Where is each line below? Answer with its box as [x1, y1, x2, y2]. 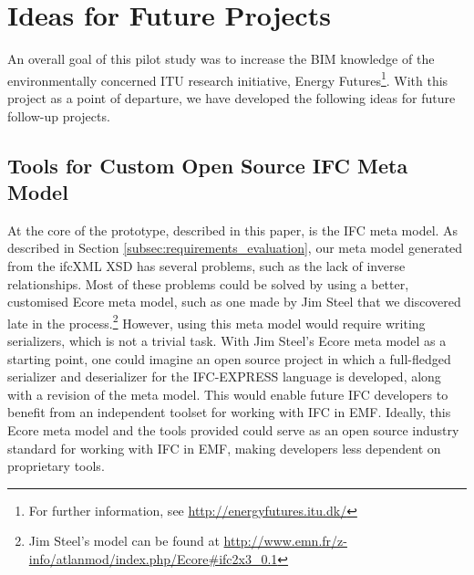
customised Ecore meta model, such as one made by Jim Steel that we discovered [7, 292, 461, 311]
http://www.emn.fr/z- [223, 531, 347, 550]
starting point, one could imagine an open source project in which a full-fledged [7, 349, 451, 368]
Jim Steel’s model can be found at [28, 531, 220, 550]
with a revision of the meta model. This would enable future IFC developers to [7, 384, 448, 403]
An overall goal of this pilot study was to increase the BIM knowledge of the [7, 49, 435, 68]
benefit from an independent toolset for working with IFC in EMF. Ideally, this [7, 402, 451, 422]
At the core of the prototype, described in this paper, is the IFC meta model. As [7, 220, 459, 239]
